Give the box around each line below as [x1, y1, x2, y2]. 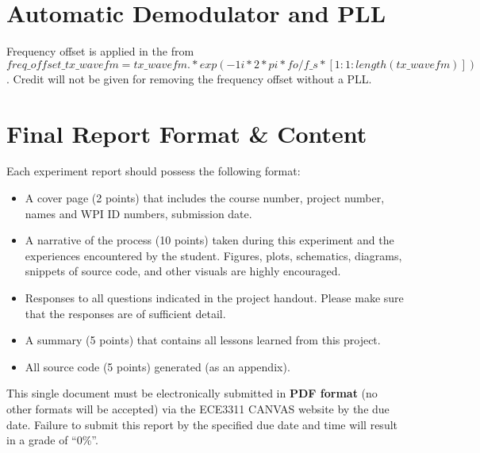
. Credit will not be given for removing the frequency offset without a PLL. [6, 70, 372, 86]
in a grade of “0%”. [6, 432, 98, 448]
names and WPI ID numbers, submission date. [25, 205, 252, 221]
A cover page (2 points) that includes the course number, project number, [25, 190, 385, 206]
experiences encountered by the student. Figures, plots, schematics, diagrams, [25, 247, 402, 263]
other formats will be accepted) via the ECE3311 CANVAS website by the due [6, 400, 390, 417]
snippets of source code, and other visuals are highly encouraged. [25, 263, 341, 279]
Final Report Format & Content [6, 117, 367, 149]
